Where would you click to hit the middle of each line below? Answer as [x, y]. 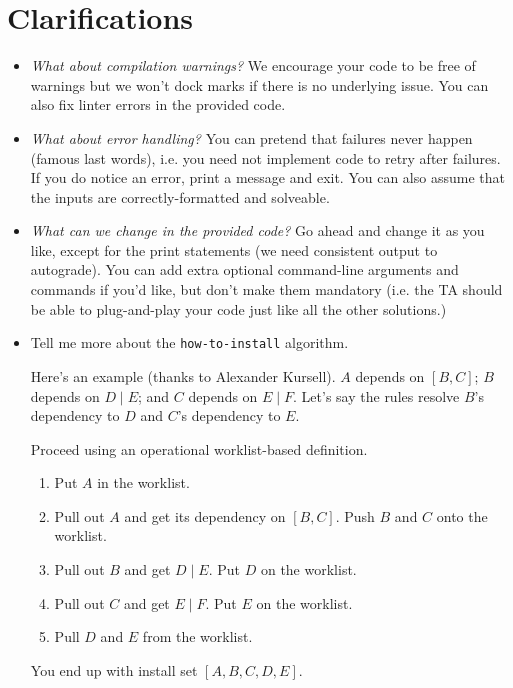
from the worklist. [197, 636]
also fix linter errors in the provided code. [158, 104]
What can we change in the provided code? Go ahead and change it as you [257, 230]
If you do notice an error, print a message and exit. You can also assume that [267, 177]
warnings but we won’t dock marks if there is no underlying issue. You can [259, 84]
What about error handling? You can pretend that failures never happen [251, 137]
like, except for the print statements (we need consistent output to [234, 249]
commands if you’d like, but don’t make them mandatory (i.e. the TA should [266, 289]
